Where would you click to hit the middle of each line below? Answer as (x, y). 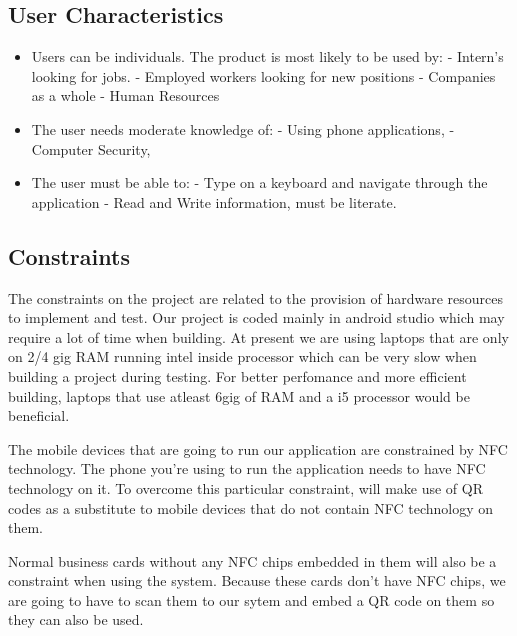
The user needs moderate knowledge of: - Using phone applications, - (243, 128)
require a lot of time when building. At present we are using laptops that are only (258, 336)
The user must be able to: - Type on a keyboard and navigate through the (259, 182)
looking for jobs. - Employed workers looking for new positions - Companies (263, 75)
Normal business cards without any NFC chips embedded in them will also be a (252, 560)
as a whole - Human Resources (125, 95)
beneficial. (39, 415)
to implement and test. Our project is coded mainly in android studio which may (256, 317)
